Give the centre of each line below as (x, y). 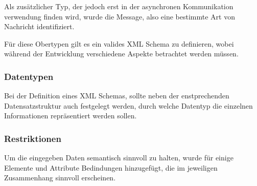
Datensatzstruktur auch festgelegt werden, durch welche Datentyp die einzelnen (128, 105)
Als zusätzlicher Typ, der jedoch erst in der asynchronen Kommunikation (119, 6)
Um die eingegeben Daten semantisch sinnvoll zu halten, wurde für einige (119, 158)
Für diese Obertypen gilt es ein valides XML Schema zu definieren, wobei (119, 43)
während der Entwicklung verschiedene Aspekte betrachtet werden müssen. (121, 54)
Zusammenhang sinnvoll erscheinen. (60, 178)
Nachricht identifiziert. (39, 26)
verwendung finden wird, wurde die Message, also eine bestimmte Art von (120, 16)
